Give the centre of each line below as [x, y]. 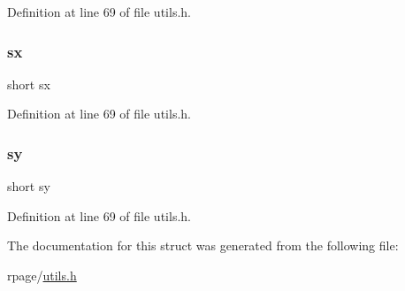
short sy [29, 186]
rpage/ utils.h [42, 275]
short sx [29, 84]
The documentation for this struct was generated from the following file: [203, 245]
